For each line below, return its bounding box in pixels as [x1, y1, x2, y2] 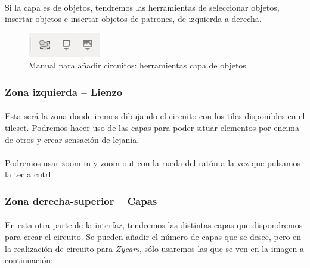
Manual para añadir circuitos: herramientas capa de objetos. [29, 59, 249, 71]
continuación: [5, 254, 53, 266]
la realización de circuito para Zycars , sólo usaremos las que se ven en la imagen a [5, 242, 305, 254]
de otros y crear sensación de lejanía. [5, 133, 139, 145]
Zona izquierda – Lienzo [5, 84, 123, 99]
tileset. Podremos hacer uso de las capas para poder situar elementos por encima [5, 121, 300, 133]
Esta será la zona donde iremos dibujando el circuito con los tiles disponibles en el [5, 110, 305, 122]
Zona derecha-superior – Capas [5, 193, 157, 208]
